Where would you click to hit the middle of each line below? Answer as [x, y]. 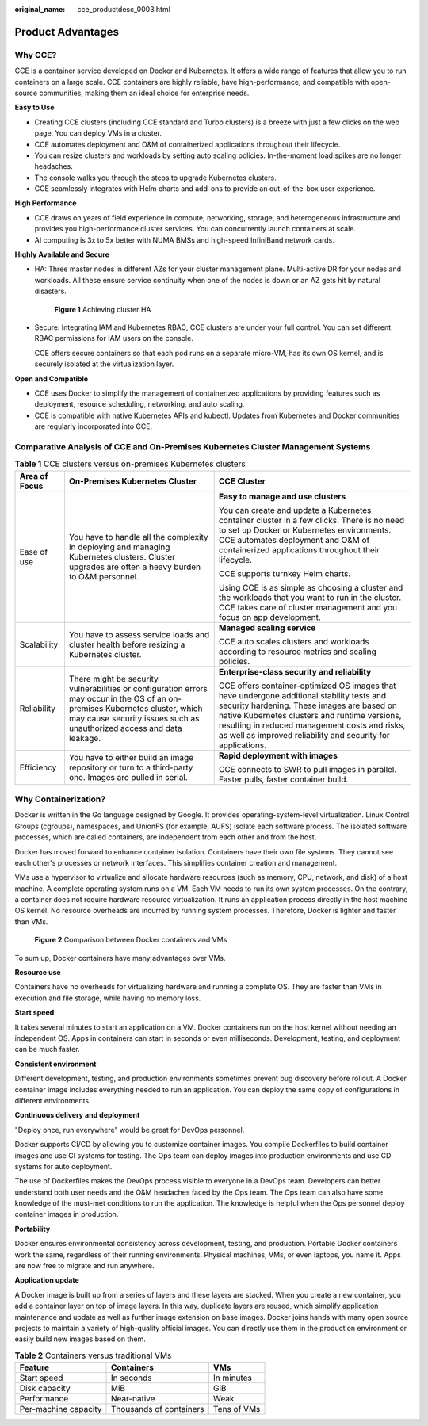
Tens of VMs [237, 1409]
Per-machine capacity [61, 1409]
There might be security [113, 679]
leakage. [85, 738]
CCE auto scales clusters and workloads [294, 641]
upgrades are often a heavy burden [135, 567]
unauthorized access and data [125, 728]
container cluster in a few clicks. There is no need [311, 520]
